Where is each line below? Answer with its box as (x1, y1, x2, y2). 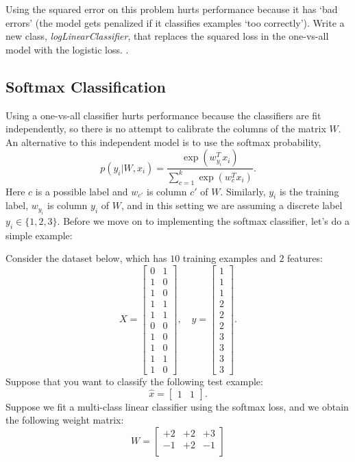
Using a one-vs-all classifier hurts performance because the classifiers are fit (5, 108, 321, 122)
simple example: (5, 228, 73, 242)
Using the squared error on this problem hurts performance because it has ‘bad (5, 2, 338, 16)
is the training (279, 184, 339, 198)
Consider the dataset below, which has (5, 251, 167, 265)
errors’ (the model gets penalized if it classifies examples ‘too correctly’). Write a (5, 15, 345, 29)
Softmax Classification (5, 75, 167, 97)
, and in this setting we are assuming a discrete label (121, 198, 343, 212)
